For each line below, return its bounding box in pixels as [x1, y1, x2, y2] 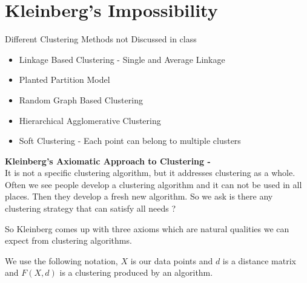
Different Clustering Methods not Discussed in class [5, 33, 197, 45]
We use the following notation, [5, 254, 118, 267]
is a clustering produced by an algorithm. [59, 266, 213, 279]
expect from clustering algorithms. [5, 234, 132, 247]
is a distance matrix [222, 254, 296, 267]
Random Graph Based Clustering [19, 93, 143, 106]
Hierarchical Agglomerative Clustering [19, 114, 161, 126]
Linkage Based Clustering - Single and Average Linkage [19, 53, 225, 65]
